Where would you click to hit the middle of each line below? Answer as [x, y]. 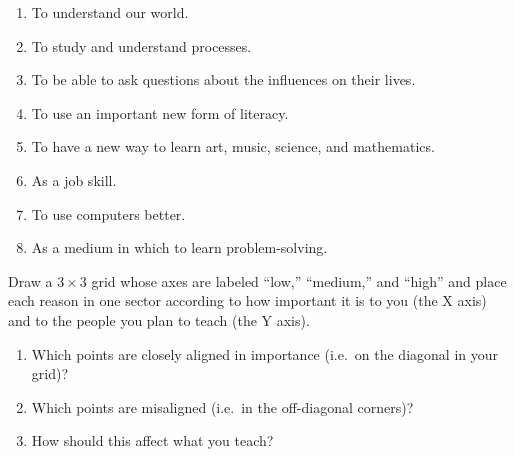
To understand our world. [110, 12]
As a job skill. [74, 179]
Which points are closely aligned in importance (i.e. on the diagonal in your [264, 353]
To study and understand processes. [141, 45]
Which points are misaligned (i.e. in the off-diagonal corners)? [222, 406]
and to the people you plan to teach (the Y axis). [159, 319]
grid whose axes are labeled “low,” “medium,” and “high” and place [299, 280]
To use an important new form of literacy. [160, 112]
